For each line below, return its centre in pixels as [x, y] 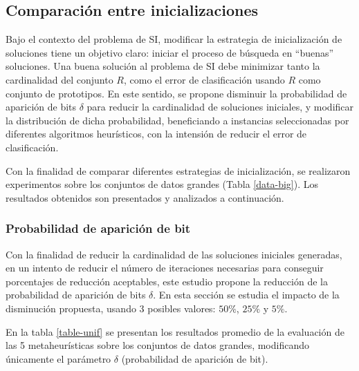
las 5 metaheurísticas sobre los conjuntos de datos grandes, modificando [157, 345]
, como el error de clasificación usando [204, 79]
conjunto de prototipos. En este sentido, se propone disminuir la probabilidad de [176, 93]
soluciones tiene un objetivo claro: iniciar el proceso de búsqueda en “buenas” [170, 52]
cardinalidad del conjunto [59, 79]
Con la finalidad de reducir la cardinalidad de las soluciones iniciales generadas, [174, 254]
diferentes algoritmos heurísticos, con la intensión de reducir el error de [156, 134]
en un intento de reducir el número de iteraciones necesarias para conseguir [165, 268]
